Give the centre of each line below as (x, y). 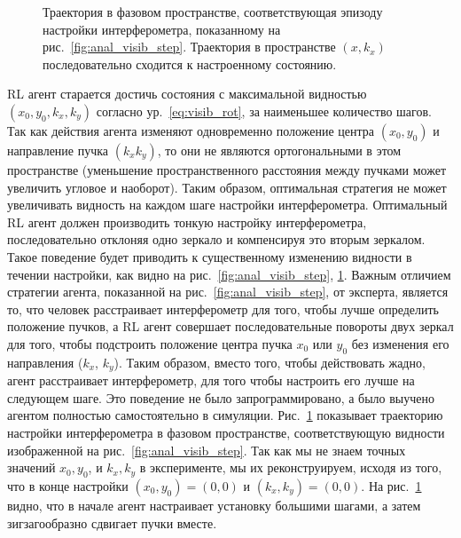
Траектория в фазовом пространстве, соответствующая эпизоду (213, 12)
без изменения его (400, 343)
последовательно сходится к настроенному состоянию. (190, 63)
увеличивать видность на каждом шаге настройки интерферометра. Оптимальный (227, 205)
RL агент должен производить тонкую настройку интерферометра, (187, 222)
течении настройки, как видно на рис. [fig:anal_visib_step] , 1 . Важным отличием (229, 274)
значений (31, 467)
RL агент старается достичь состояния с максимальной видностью (187, 94)
